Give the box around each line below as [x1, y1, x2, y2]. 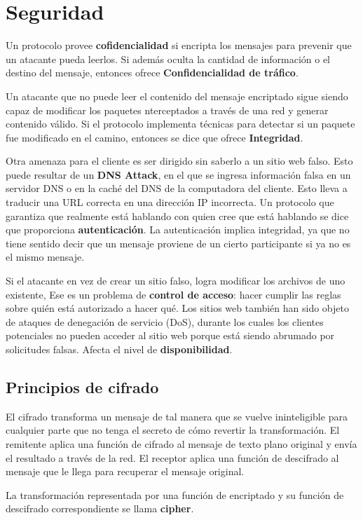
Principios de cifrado [6, 376, 159, 397]
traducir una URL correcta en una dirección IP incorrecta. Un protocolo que [6, 195, 334, 210]
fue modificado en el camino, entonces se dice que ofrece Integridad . [6, 130, 303, 144]
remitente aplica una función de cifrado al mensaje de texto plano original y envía [6, 436, 357, 451]
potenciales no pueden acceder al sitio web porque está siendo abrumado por [6, 328, 335, 343]
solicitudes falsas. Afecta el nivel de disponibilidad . [6, 342, 233, 356]
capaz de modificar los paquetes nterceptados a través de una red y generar [6, 102, 329, 117]
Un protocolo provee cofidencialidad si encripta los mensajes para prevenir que [6, 38, 352, 53]
